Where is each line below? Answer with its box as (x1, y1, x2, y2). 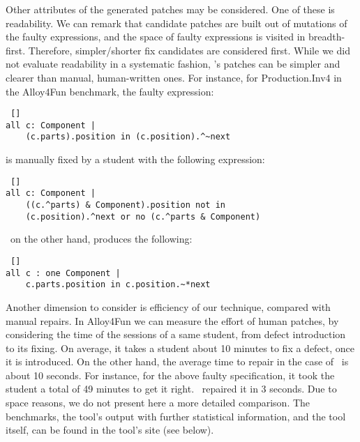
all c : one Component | (6, 268, 121, 278)
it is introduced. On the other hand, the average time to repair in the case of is (6, 354, 349, 369)
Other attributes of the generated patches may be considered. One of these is (6, 2, 335, 16)
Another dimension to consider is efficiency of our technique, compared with (6, 299, 331, 314)
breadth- (308, 29, 345, 44)
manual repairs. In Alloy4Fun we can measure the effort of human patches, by (6, 313, 339, 328)
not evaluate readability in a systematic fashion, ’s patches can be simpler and (6, 56, 340, 71)
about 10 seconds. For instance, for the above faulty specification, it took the (6, 367, 335, 382)
